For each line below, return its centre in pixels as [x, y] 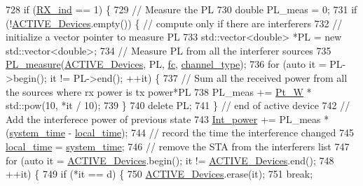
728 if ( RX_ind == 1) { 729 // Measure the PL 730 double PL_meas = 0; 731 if [181, 9]
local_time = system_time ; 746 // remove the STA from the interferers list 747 [178, 146]
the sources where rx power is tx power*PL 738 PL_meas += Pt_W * [159, 91]
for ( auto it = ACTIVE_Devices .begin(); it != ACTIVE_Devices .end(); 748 [170, 160]
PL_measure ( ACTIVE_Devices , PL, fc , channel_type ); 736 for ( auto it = [166, 64]
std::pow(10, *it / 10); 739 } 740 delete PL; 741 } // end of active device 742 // [178, 105]
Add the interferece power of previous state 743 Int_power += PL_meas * [167, 119]
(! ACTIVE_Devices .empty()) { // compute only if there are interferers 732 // [174, 23]
